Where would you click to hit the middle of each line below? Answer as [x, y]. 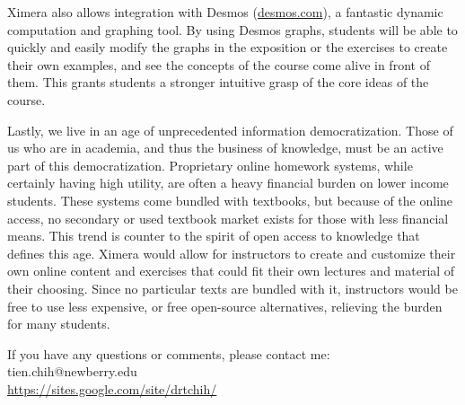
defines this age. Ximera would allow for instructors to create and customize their [232, 253]
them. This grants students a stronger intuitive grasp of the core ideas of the [218, 82]
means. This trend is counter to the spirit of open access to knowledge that [214, 236]
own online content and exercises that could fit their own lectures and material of [231, 271]
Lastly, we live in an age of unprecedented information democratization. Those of [230, 130]
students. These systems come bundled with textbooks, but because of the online [230, 200]
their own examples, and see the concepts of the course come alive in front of [219, 64]
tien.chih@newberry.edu [72, 371]
